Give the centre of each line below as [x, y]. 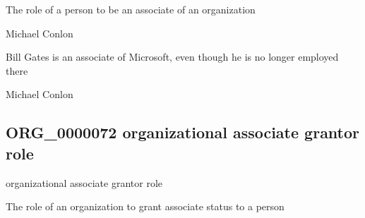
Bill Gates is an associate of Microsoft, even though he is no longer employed [172, 57]
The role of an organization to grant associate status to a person [145, 206]
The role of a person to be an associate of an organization [131, 9]
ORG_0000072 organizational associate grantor [183, 132]
